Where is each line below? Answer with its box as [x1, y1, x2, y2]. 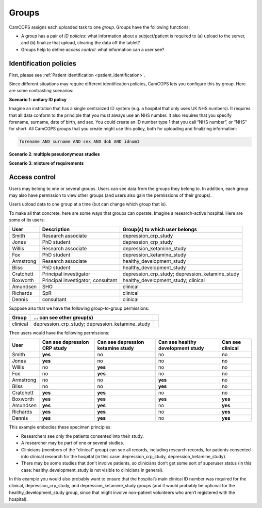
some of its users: [9, 217, 45, 223]
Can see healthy [158, 339, 196, 346]
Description [42, 226, 70, 233]
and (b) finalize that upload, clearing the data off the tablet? [21, 40, 140, 46]
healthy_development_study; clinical [122, 277, 205, 284]
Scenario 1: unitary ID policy [9, 96, 67, 102]
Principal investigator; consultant [42, 277, 117, 284]
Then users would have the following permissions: [9, 330, 110, 335]
